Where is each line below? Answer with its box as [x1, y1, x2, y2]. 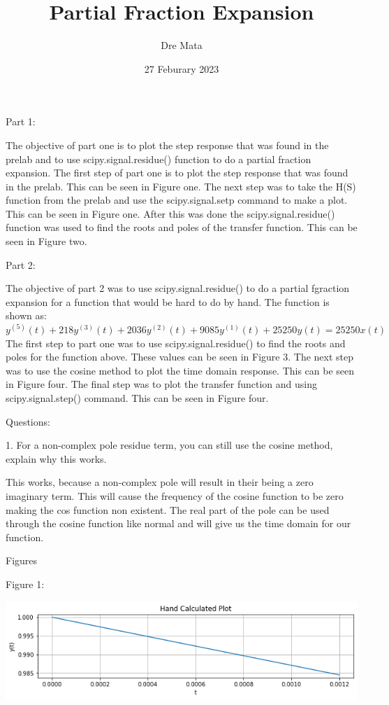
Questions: [6, 414, 50, 428]
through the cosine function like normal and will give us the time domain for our [6, 516, 351, 531]
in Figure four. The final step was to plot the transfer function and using [6, 377, 317, 391]
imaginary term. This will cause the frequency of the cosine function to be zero [6, 488, 344, 503]
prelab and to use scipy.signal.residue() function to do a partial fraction [6, 151, 311, 166]
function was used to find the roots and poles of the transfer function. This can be [6, 220, 358, 235]
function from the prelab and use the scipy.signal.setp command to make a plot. [6, 193, 348, 207]
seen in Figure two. [6, 234, 87, 249]
